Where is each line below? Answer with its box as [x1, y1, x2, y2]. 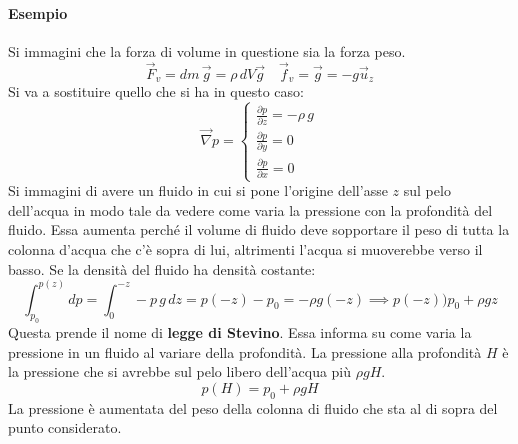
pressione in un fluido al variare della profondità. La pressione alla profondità [8, 341, 482, 362]
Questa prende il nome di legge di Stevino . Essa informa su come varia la [8, 322, 472, 343]
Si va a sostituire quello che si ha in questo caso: [8, 81, 304, 102]
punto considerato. [8, 417, 122, 438]
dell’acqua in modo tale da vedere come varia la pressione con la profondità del [8, 199, 493, 220]
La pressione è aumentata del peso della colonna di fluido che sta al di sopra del [8, 397, 498, 418]
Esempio [8, 2, 68, 23]
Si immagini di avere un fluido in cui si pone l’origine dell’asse [8, 180, 388, 201]
